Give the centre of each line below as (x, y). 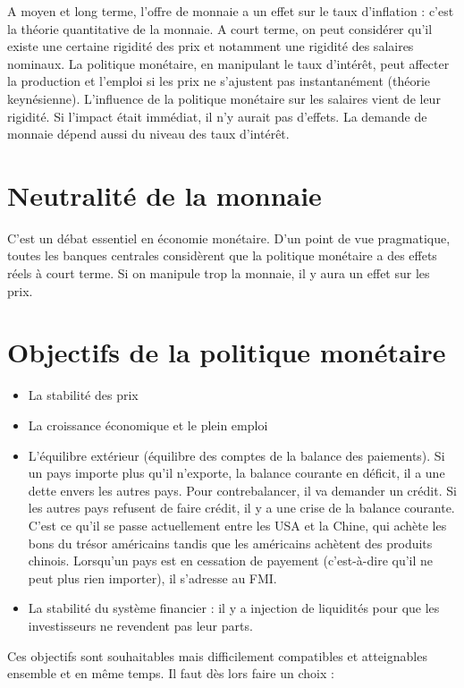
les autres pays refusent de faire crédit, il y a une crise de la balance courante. (241, 508)
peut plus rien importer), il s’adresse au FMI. (152, 578)
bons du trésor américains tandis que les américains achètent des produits (230, 543)
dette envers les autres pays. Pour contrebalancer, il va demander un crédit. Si (242, 490)
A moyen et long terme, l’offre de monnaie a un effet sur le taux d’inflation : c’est (231, 11)
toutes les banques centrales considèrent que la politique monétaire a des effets (222, 255)
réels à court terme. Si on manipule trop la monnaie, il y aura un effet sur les (219, 273)
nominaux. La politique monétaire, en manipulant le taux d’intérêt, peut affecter (228, 63)
